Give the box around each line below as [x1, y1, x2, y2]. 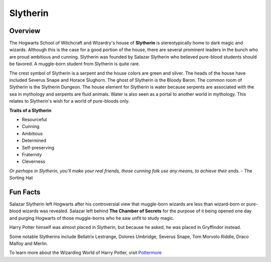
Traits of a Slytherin [9, 107, 52, 113]
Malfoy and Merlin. [9, 240, 48, 246]
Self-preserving [22, 144, 55, 150]
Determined [22, 138, 47, 144]
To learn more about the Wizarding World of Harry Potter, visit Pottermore [9, 249, 162, 255]
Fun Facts [9, 188, 41, 196]
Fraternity [22, 151, 42, 157]
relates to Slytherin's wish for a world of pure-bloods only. [9, 98, 130, 104]
